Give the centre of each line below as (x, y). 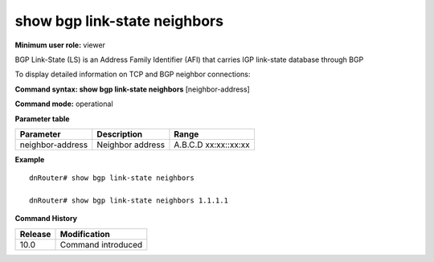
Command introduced (101, 244)
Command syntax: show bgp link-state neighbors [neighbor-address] (133, 89)
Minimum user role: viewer (60, 45)
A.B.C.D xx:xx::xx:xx (212, 145)
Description (120, 134)
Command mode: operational (64, 104)
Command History (46, 219)
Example (30, 159)
